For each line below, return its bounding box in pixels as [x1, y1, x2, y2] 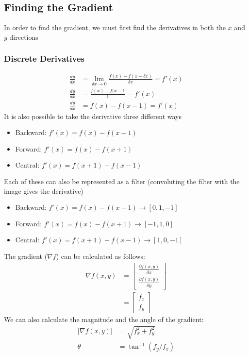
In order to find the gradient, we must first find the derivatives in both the [4, 22, 226, 33]
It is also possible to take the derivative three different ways [4, 111, 182, 121]
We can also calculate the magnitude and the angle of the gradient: [4, 314, 204, 324]
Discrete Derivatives [4, 52, 85, 65]
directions [9, 32, 38, 42]
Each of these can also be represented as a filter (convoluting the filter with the [4, 176, 240, 186]
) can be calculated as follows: [56, 251, 145, 261]
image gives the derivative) [4, 186, 83, 196]
